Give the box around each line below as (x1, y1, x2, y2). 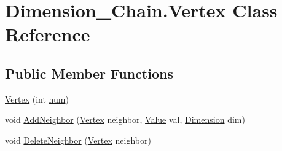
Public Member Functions (5, 63, 173, 82)
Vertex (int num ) (5, 92, 69, 105)
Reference (5, 21, 90, 47)
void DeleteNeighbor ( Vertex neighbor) (5, 133, 151, 146)
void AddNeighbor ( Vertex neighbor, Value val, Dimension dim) (5, 113, 245, 126)
